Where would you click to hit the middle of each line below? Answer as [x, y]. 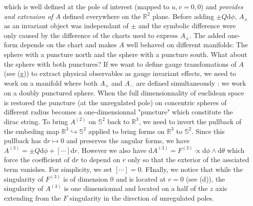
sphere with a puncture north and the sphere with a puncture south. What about [126, 54]
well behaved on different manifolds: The [187, 45]
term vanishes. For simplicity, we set [58, 169]
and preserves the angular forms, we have [128, 140]
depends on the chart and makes [68, 45]
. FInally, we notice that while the [192, 169]
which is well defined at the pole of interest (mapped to [87, 6]
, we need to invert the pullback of [190, 121]
